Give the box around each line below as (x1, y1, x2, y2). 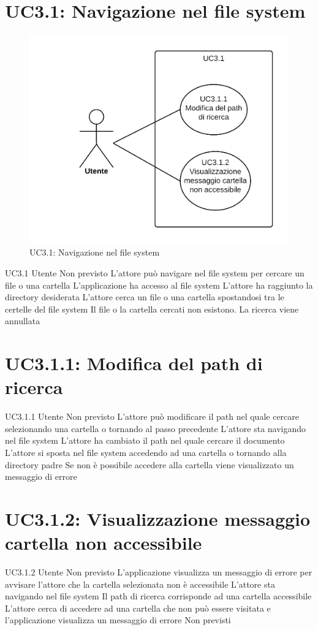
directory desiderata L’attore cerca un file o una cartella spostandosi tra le (5, 290, 284, 303)
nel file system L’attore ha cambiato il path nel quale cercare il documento (5, 434, 285, 447)
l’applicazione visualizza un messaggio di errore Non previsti (5, 613, 231, 626)
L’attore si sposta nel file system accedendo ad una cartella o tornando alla (5, 446, 287, 458)
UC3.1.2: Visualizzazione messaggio (5, 506, 311, 531)
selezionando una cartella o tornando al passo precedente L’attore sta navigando (5, 422, 306, 435)
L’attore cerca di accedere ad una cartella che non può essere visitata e (5, 601, 271, 614)
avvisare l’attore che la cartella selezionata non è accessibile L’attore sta (5, 577, 275, 590)
